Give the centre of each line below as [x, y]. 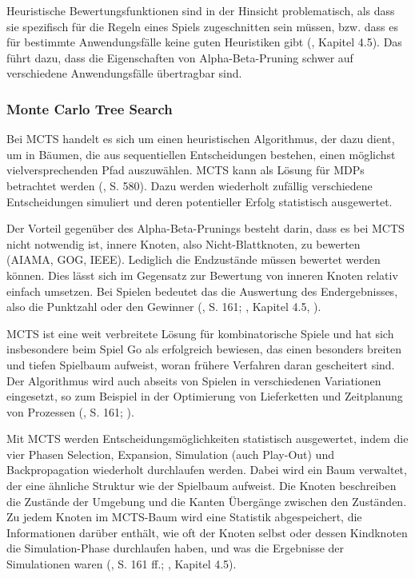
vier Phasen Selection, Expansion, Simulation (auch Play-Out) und [170, 454]
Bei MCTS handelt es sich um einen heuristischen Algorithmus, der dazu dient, [201, 139]
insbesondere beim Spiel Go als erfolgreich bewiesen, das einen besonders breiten [204, 349]
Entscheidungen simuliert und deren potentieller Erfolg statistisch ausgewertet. [200, 201]
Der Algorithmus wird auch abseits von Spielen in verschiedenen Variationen [194, 380]
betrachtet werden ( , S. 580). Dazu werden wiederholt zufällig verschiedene [190, 185]
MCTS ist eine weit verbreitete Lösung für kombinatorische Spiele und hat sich [200, 333]
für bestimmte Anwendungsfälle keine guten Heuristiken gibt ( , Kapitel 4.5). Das [204, 42]
